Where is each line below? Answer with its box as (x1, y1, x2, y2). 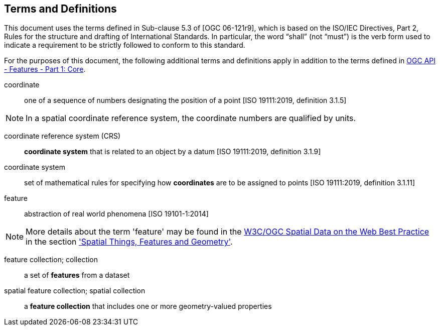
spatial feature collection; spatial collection (4, 286, 145, 295)
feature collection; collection (4, 255, 98, 264)
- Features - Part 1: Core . (4, 65, 86, 74)
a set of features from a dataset (24, 271, 130, 280)
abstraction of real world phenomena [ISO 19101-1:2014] (24, 209, 209, 218)
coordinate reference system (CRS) (4, 132, 121, 141)
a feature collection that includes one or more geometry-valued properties (24, 302, 272, 311)
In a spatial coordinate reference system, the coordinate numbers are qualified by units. (26, 113, 356, 124)
